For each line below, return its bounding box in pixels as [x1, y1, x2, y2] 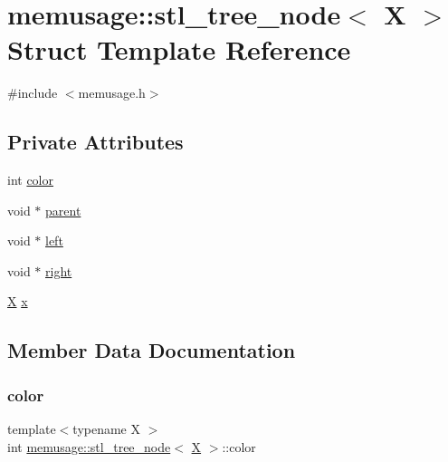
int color [7, 170, 54, 189]
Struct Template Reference [7, 31, 351, 68]
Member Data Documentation [7, 336, 296, 364]
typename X [72, 419, 140, 438]
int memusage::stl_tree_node [7, 437, 171, 456]
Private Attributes [7, 128, 184, 156]
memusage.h [78, 83, 146, 102]
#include [7, 83, 58, 102]
